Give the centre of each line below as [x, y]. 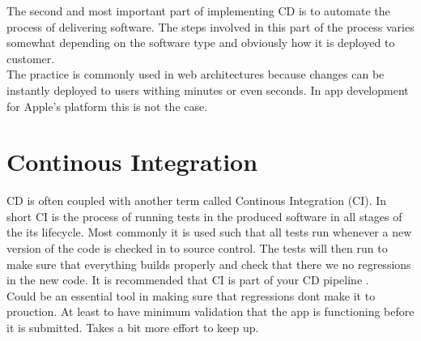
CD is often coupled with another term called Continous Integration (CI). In [197, 200]
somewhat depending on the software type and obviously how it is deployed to [201, 43]
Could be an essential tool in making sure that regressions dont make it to [191, 295]
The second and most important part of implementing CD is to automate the [198, 11]
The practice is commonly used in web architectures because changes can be [196, 74]
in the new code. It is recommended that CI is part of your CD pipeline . [188, 280]
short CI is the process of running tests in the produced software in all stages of [204, 216]
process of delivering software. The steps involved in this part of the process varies [210, 26]
